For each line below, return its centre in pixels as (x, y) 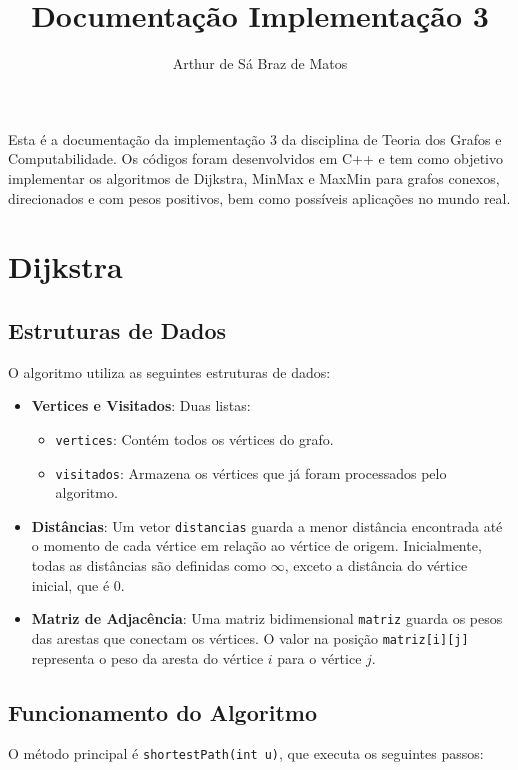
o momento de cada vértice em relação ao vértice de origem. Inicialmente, (256, 545)
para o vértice (319, 657)
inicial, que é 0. (78, 584)
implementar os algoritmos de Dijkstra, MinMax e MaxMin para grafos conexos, (254, 177)
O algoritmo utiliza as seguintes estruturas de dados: (169, 371)
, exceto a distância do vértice (376, 565)
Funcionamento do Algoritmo (162, 711)
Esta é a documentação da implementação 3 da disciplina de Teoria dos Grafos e (255, 138)
